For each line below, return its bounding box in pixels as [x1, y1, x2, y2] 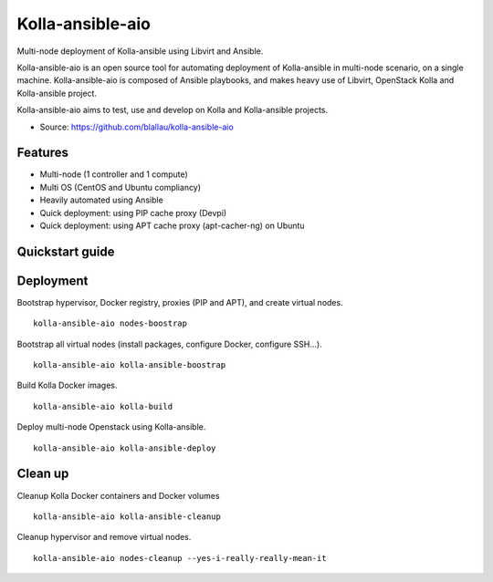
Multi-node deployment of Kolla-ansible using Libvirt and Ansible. [16, 46, 264, 57]
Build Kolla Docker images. [16, 379, 118, 391]
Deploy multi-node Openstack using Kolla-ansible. [16, 421, 206, 432]
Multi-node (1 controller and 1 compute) [39, 169, 189, 180]
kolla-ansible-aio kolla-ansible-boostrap [33, 360, 226, 370]
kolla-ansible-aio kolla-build [33, 401, 173, 411]
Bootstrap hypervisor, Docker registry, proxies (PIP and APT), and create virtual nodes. [16, 296, 343, 307]
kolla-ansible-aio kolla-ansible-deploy [33, 442, 216, 453]
